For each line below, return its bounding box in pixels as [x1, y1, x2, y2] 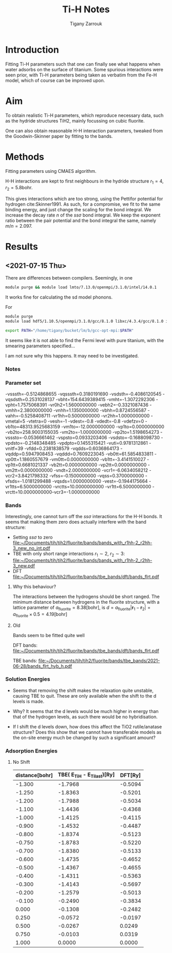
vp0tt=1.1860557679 [5, 456, 49, 462]
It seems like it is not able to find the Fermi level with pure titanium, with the [5, 337, 164, 343]
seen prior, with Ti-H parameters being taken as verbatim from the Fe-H [5, 72, 157, 78]
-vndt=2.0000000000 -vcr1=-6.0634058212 [53, 467, 148, 473]
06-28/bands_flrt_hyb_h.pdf [12, 663, 73, 669]
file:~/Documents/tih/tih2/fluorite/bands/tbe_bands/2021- [38, 658, 160, 664]
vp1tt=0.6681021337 [5, 462, 48, 468]
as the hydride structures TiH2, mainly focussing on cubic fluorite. [5, 117, 145, 124]
